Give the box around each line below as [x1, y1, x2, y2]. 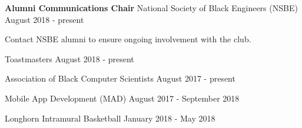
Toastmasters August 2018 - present [5, 52, 134, 65]
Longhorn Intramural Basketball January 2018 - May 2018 [5, 112, 215, 124]
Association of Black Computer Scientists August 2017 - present [5, 72, 235, 85]
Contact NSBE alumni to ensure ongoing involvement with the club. [5, 33, 251, 45]
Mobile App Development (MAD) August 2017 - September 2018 [5, 92, 240, 104]
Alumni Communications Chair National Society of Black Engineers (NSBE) [5, 2, 298, 14]
